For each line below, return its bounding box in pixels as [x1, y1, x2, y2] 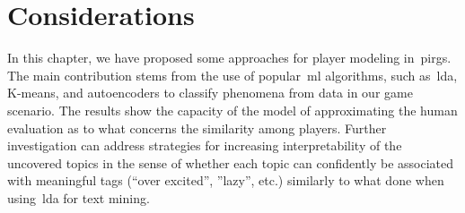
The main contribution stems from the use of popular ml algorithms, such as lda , [7, 65, 458, 84]
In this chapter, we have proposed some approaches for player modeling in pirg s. [7, 48, 452, 67]
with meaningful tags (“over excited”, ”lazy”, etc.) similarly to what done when [7, 171, 444, 190]
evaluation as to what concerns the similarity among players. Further [7, 118, 387, 137]
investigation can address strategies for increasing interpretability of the [7, 136, 402, 155]
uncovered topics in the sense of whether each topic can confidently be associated [7, 153, 454, 172]
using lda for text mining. [7, 188, 150, 207]
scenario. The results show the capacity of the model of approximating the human [7, 100, 458, 119]
